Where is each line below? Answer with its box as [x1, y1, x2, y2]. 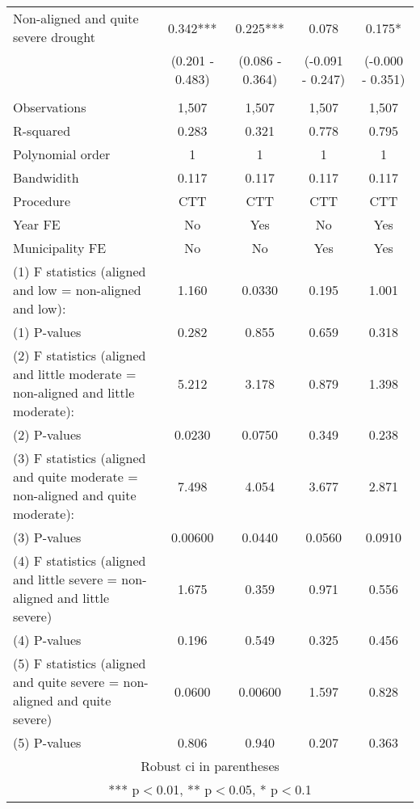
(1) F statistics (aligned [13, 262, 146, 280]
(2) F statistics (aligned [13, 346, 146, 364]
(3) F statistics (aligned [13, 449, 146, 467]
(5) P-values [13, 733, 82, 752]
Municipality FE [13, 238, 107, 257]
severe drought [13, 27, 95, 46]
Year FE [13, 215, 61, 234]
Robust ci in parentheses [141, 756, 279, 775]
